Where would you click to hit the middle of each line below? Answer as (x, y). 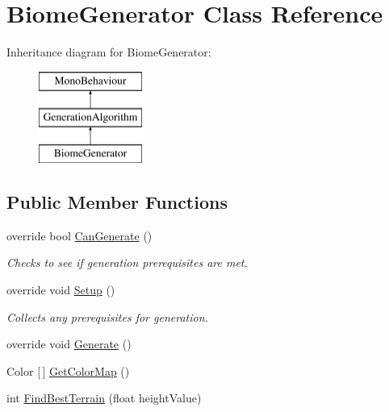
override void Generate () (69, 344)
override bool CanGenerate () (79, 235)
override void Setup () (61, 290)
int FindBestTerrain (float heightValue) (104, 398)
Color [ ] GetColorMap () (68, 370)
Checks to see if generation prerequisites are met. (127, 262)
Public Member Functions (117, 202)
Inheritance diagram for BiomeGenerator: (109, 52)
